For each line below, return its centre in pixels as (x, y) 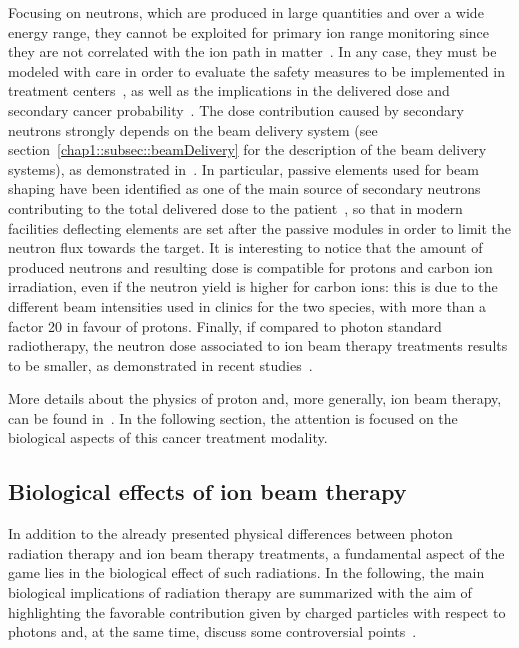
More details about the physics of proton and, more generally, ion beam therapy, (255, 398)
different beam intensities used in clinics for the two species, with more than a (247, 305)
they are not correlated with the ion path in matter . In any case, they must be (252, 51)
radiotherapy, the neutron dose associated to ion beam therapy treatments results (258, 345)
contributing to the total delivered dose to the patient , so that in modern (235, 207)
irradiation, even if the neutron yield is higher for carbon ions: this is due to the (253, 286)
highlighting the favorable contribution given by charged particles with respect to (257, 611)
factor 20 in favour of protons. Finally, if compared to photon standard (225, 325)
